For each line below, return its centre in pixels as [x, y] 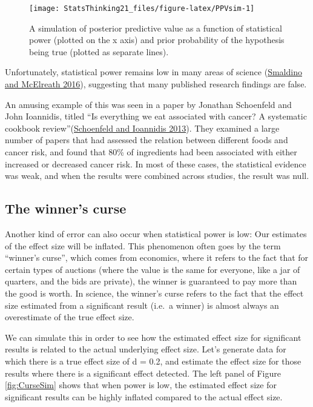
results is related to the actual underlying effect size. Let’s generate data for [146, 349]
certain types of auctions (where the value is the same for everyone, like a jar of [153, 269]
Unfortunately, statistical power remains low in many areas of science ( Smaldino [153, 72]
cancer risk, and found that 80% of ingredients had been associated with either [151, 152]
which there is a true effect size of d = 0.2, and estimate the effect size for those [153, 361]
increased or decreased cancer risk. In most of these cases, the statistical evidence [156, 163]
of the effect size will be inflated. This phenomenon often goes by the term [143, 245]
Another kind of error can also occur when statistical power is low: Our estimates [156, 233]
